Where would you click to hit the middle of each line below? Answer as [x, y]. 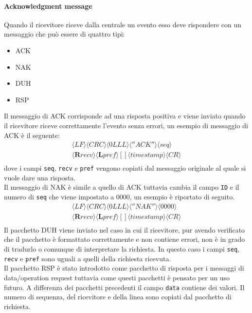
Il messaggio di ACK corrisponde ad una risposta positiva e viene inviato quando [125, 116]
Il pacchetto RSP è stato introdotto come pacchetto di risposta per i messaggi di [124, 268]
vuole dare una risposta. [40, 177]
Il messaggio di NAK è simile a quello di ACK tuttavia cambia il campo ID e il [122, 187]
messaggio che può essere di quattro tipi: [64, 34]
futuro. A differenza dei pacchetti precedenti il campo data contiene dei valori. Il [124, 287]
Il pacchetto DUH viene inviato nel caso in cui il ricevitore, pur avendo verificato [125, 229]
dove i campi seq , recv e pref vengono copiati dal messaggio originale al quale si [125, 168]
